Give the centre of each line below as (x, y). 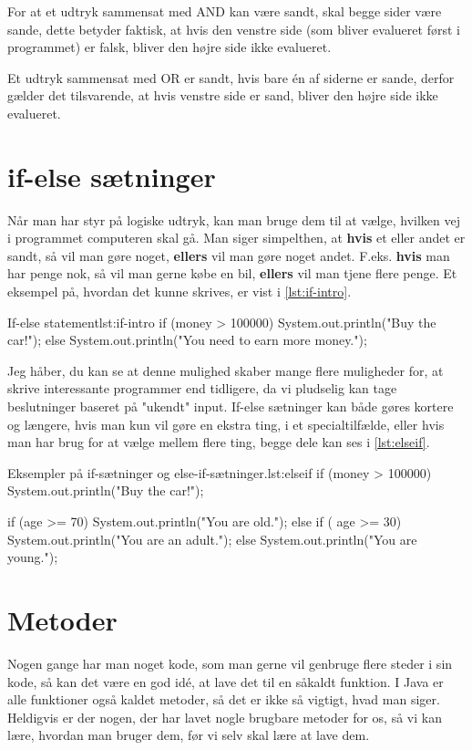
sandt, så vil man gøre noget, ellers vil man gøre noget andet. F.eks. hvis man (229, 255)
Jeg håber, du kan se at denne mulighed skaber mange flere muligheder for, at (226, 370)
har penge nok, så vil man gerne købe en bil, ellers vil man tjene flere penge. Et (232, 273)
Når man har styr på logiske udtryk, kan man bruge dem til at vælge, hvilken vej (234, 219)
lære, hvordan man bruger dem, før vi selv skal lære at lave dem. (189, 735)
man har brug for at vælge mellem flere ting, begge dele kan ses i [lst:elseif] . (219, 442)
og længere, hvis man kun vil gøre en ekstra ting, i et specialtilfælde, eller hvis (226, 424)
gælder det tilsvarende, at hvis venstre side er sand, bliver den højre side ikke (223, 95)
